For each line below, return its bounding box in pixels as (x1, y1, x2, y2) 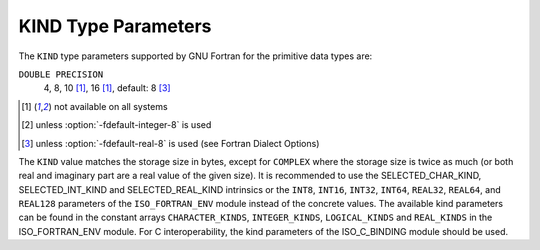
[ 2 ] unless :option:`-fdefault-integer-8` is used (21, 119, 212, 131)
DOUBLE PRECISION (18, 68, 104, 80)
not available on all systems (53, 100, 169, 112)
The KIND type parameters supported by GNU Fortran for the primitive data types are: (18, 50, 373, 62)
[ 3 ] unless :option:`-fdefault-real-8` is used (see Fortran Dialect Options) (21, 137, 320, 149)
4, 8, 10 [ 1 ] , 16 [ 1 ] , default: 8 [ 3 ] (43, 82, 171, 94)
